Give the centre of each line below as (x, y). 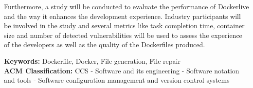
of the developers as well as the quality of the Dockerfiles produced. (105, 44)
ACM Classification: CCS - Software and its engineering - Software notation (122, 70)
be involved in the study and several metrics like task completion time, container (124, 26)
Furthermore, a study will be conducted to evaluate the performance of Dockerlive (126, 6)
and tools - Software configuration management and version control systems (117, 80)
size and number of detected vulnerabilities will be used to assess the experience (123, 35)
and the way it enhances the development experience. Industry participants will (122, 16)
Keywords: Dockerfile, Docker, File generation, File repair (92, 61)
